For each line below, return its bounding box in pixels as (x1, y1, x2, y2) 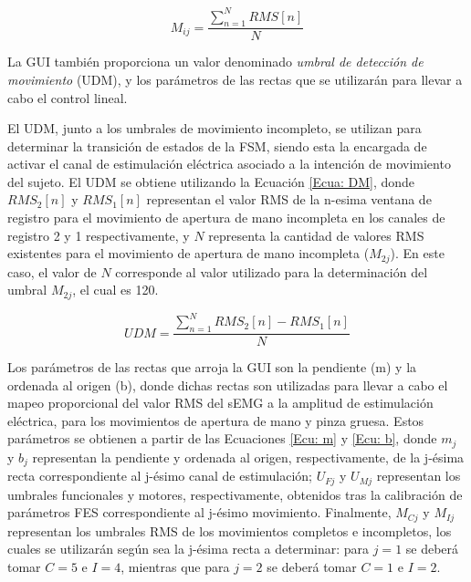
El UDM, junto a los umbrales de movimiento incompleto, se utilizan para (7, 119, 422, 138)
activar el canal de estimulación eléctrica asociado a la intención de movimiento (7, 154, 451, 173)
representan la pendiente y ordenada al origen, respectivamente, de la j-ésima (32, 447, 465, 466)
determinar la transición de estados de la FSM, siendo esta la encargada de (7, 136, 427, 155)
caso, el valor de (7, 262, 97, 281)
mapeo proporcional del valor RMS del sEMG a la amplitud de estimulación (7, 393, 434, 412)
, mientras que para (120, 557, 230, 577)
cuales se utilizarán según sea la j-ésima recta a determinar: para (7, 539, 370, 558)
